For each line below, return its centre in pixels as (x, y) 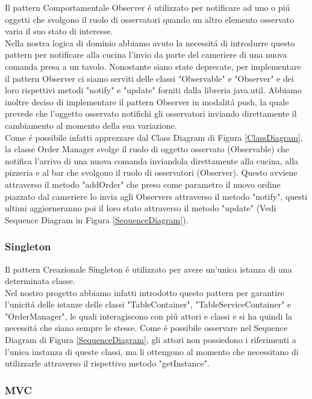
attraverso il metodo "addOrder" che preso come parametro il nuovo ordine (143, 184)
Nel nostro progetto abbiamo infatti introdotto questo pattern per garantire (145, 292)
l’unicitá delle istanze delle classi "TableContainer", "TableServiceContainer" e (148, 304)
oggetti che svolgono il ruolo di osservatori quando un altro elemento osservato (150, 19)
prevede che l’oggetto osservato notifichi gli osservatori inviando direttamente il (151, 113)
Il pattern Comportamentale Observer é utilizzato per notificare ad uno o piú (148, 7)
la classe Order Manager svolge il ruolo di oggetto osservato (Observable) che (147, 149)
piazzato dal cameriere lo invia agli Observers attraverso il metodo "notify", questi (156, 196)
